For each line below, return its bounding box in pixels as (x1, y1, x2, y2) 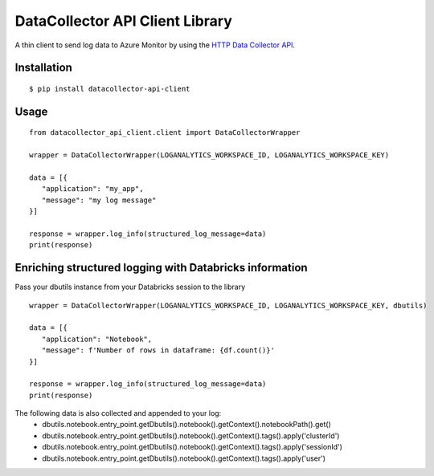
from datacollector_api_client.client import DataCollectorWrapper (29, 128, 301, 137)
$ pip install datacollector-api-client (29, 84, 190, 93)
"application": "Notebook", (41, 334, 153, 344)
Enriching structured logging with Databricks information (14, 261, 309, 275)
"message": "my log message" (41, 195, 157, 205)
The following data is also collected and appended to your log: (14, 409, 222, 418)
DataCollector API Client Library (14, 12, 232, 30)
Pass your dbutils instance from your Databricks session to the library (14, 282, 246, 292)
